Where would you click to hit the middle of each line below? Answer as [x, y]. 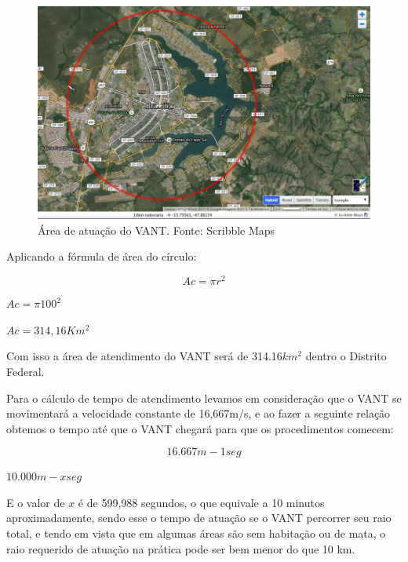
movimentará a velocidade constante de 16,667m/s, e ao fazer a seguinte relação [199, 413]
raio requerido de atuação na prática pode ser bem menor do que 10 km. [181, 548]
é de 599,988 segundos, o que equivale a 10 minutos [201, 502]
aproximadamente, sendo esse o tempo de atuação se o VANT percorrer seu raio [199, 518]
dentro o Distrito [346, 356]
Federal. [25, 371]
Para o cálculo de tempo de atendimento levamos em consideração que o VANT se [204, 398]
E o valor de [36, 502]
